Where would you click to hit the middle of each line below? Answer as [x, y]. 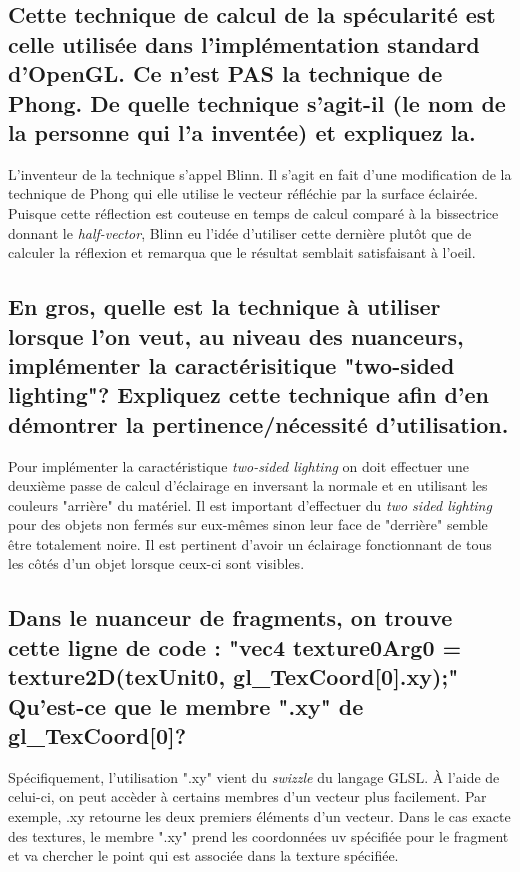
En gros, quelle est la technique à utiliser [224, 306]
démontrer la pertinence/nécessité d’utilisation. [258, 423]
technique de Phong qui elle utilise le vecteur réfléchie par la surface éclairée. [243, 193]
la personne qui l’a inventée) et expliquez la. [242, 131]
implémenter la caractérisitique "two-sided [231, 364]
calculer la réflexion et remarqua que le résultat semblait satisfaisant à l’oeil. [242, 252]
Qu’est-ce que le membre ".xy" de [186, 705]
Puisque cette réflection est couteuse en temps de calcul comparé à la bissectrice [253, 212]
